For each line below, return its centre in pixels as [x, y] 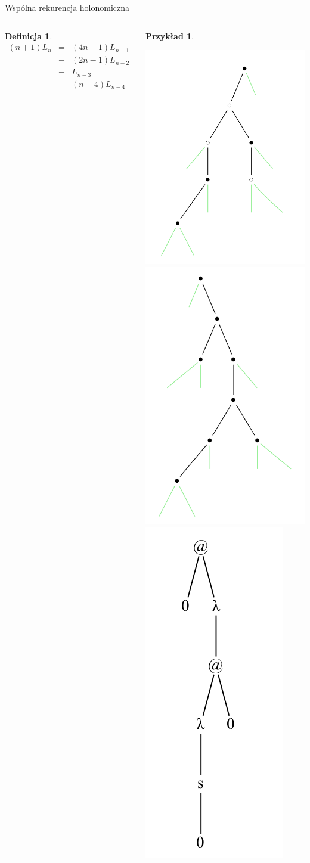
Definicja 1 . [29, 35]
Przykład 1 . [170, 35]
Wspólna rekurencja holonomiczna [67, 7]
